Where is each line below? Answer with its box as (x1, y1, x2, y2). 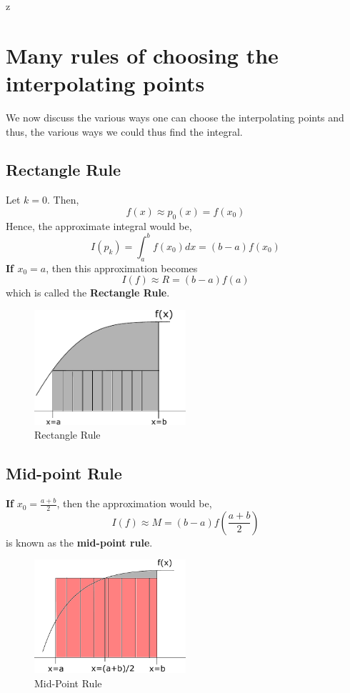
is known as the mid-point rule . (6, 534, 153, 549)
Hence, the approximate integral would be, (6, 218, 192, 233)
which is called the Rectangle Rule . (6, 285, 170, 300)
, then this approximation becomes (46, 260, 198, 275)
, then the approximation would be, (56, 496, 212, 511)
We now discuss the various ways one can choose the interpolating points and (6, 109, 344, 124)
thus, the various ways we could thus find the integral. (6, 124, 243, 139)
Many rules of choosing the (6, 40, 279, 69)
